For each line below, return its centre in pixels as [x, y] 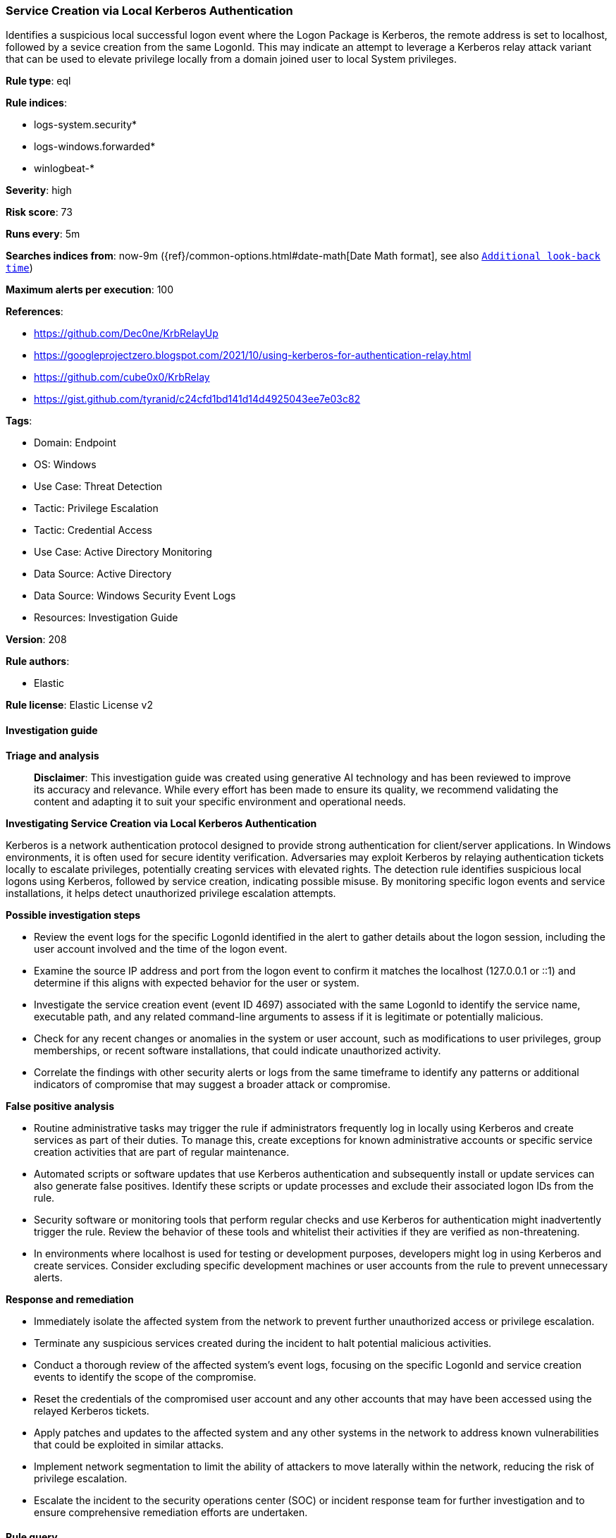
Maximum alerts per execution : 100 [90, 290]
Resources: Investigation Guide [106, 618]
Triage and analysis [53, 755]
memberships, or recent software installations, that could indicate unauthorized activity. [238, 1050]
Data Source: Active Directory [103, 574]
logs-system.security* [86, 125]
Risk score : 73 [39, 212]
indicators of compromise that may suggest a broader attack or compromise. [212, 1084]
